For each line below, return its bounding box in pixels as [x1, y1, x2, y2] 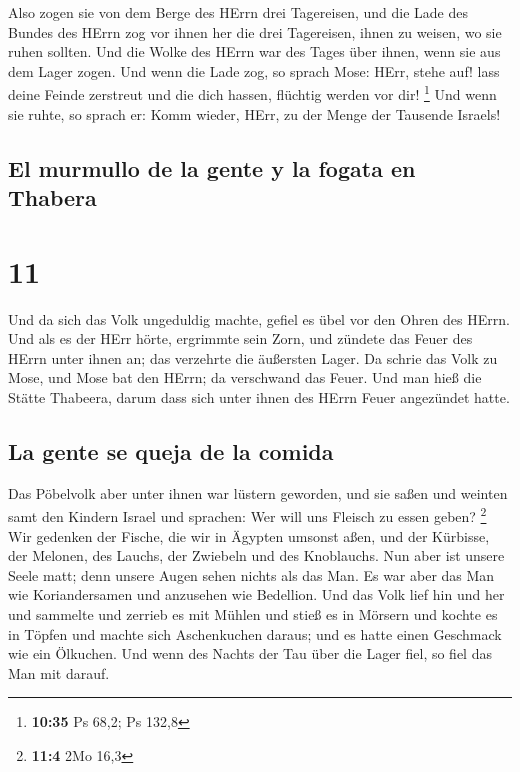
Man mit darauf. [8, 662, 110, 683]
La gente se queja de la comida [8, 435, 334, 466]
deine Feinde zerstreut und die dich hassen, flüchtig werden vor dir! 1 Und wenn [8, 81, 497, 105]
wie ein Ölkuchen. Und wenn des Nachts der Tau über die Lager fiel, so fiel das [8, 643, 492, 664]
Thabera [8, 182, 97, 212]
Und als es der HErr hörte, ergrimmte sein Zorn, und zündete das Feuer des [8, 328, 473, 349]
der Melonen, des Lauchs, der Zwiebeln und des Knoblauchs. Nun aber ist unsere [8, 545, 505, 566]
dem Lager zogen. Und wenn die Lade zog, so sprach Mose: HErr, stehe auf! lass [8, 60, 500, 81]
